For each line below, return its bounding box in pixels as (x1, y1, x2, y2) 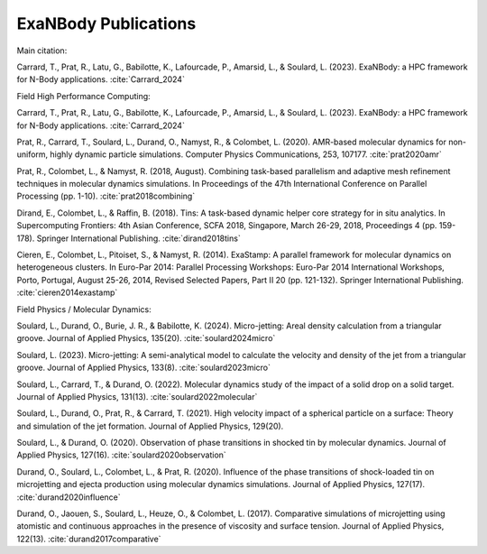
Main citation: (16, 45, 68, 56)
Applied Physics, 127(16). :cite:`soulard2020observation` (16, 449, 227, 460)
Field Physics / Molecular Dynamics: (16, 303, 152, 315)
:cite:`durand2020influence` (16, 492, 121, 503)
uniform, (16, 149, 49, 160)
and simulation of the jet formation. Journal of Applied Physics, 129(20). (16, 420, 284, 431)
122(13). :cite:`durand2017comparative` (16, 533, 161, 544)
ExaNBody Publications (16, 14, 197, 33)
